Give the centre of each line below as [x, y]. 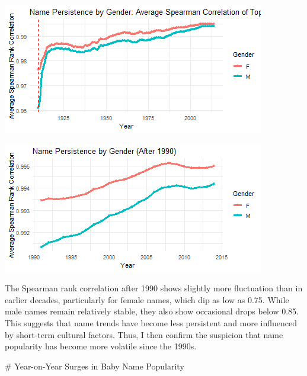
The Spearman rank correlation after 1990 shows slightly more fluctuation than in [154, 288]
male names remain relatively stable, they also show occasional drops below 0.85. [152, 311]
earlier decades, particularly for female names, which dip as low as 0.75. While [147, 299]
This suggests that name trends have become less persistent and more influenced [151, 322]
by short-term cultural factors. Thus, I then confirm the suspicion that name [144, 334]
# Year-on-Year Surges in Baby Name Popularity [95, 366]
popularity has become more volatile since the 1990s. [101, 346]
